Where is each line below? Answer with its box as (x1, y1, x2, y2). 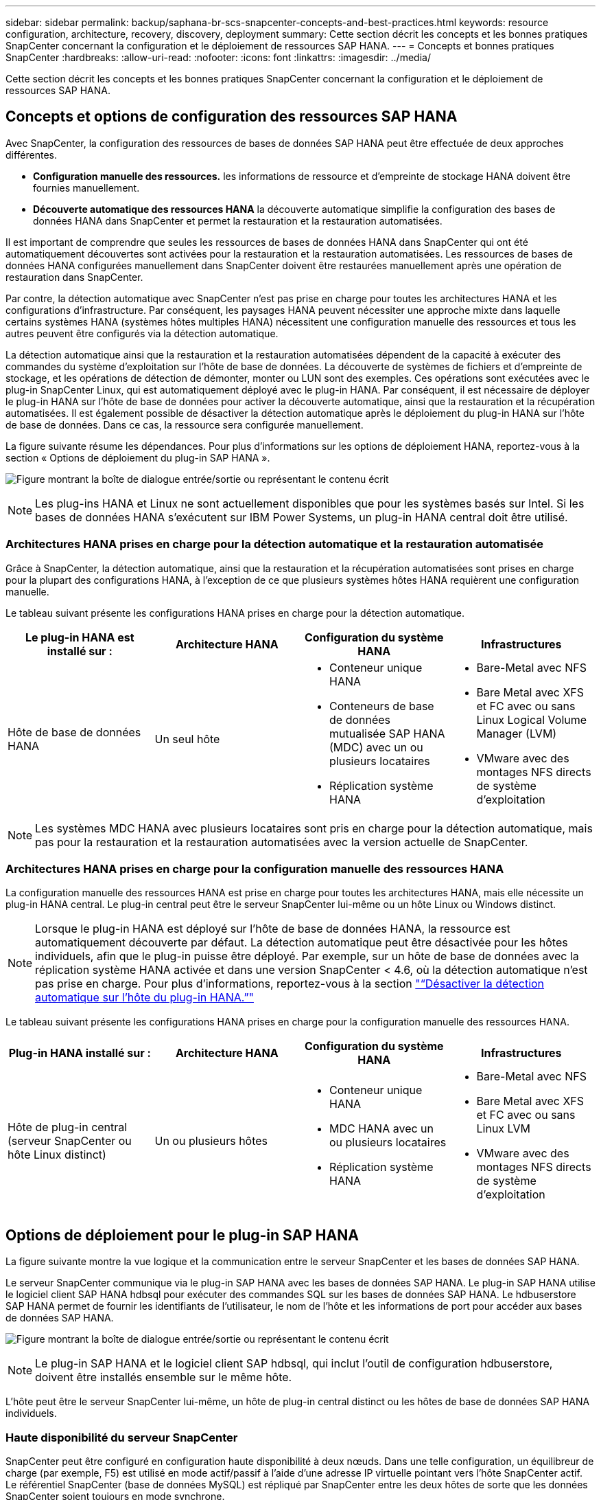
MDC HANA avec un (329, 1122, 434, 1136)
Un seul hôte (154, 731, 220, 746)
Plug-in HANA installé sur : (8, 1046, 151, 1060)
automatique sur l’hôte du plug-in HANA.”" (35, 990, 254, 1005)
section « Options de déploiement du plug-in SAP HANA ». (5, 451, 270, 464)
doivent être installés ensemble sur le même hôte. (35, 1370, 292, 1385)
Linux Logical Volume (476, 712, 587, 727)
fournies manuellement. (33, 181, 140, 194)
